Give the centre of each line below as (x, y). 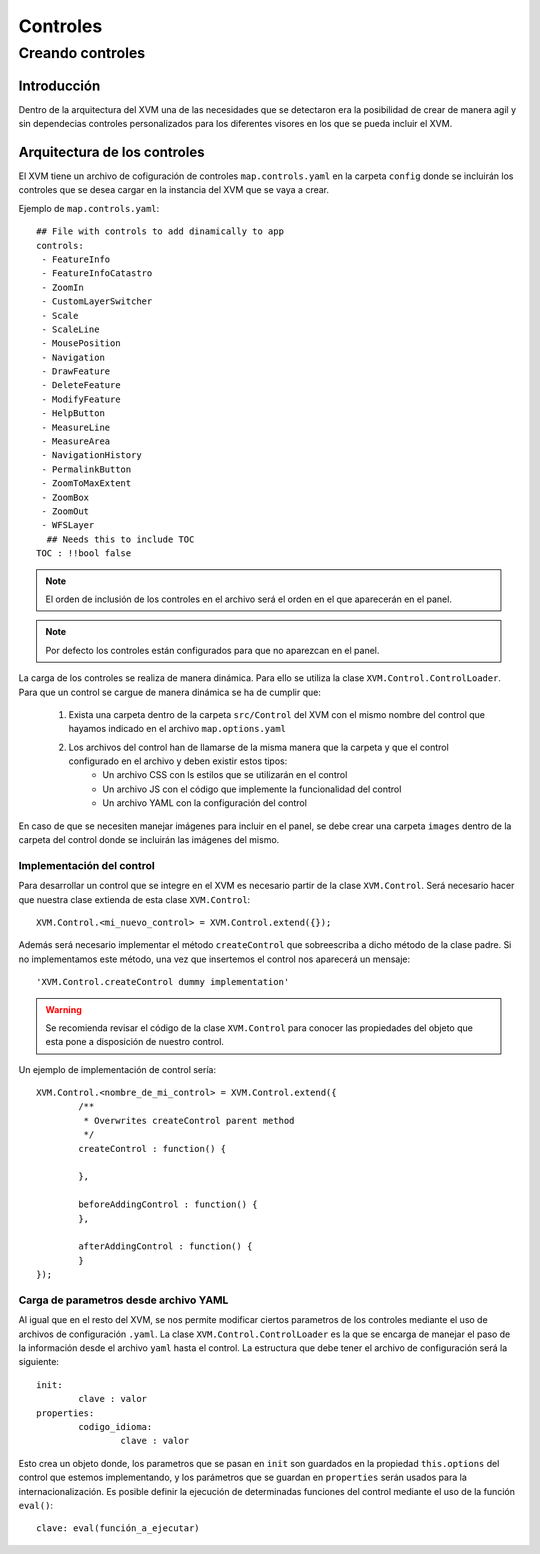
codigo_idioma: (115, 1427)
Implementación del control (86, 865)
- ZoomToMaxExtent (86, 483)
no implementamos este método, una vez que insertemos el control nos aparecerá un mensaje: (214, 959)
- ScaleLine (70, 329)
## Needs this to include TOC (120, 539)
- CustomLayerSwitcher (97, 301)
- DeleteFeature (81, 385)
